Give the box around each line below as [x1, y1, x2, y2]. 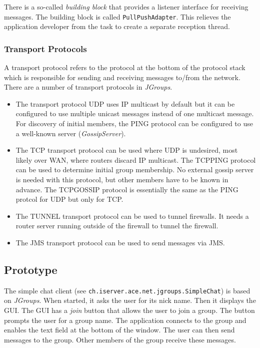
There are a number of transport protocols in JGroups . [4, 82, 172, 92]
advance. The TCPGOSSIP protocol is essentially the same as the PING [15, 184, 238, 194]
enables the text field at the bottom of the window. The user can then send [4, 324, 235, 335]
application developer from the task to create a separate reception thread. [4, 21, 230, 32]
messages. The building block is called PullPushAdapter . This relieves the [4, 11, 231, 22]
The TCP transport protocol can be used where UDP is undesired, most [15, 145, 238, 155]
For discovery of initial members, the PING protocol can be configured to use [15, 118, 253, 129]
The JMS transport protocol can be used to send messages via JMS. [15, 237, 225, 247]
